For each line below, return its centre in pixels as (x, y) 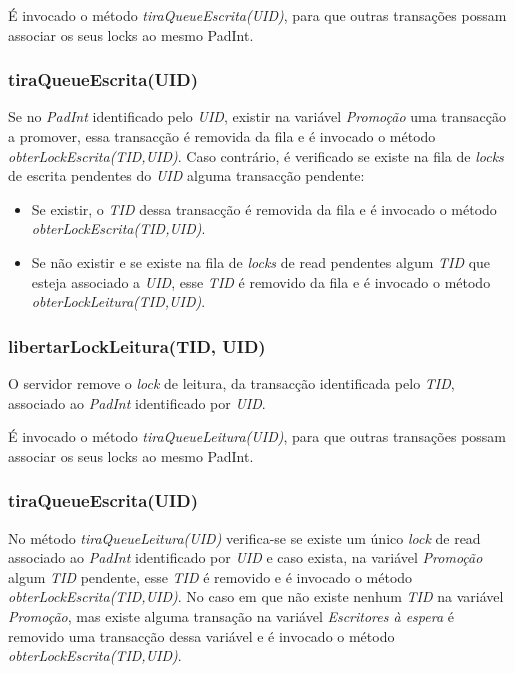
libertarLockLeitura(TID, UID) (137, 345)
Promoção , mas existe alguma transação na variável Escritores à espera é (231, 615)
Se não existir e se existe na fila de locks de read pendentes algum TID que (261, 261)
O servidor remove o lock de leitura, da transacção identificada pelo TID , (231, 382)
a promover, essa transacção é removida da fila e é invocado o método (222, 136)
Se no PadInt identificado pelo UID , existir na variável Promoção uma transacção (257, 116)
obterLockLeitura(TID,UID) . (118, 301)
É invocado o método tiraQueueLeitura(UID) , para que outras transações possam (257, 436)
